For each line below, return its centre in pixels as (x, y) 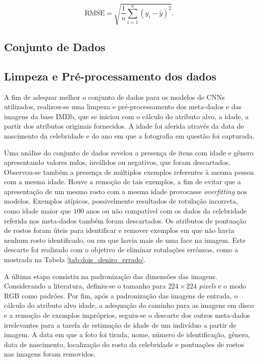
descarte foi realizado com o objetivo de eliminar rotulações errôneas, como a (121, 250)
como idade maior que (38, 211)
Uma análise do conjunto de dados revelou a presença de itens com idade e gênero (129, 152)
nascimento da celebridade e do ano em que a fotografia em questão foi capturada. (129, 135)
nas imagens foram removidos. (50, 354)
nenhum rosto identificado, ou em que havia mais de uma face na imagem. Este (125, 240)
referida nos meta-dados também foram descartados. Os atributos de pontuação (125, 220)
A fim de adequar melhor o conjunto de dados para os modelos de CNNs (115, 97)
